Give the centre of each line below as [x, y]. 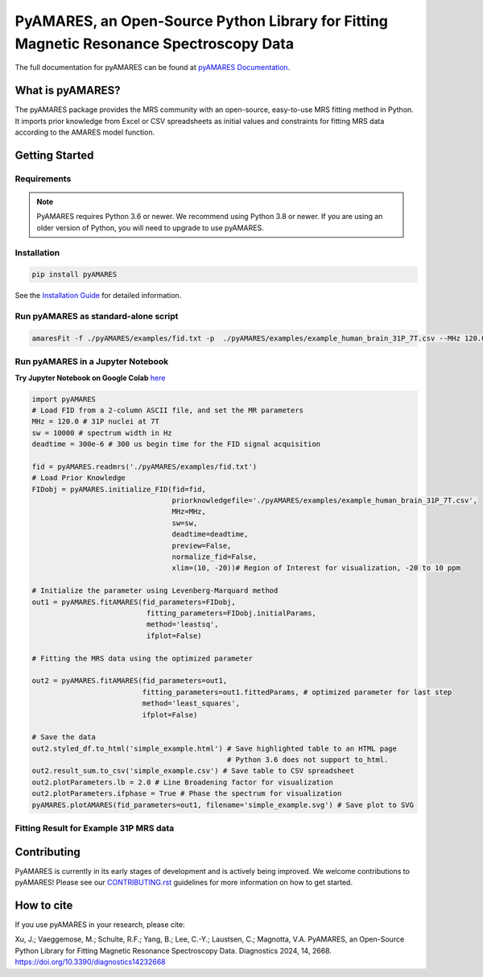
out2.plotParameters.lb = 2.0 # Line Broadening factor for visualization [183, 782]
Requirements [43, 179]
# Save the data [64, 737]
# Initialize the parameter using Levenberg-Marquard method [155, 591]
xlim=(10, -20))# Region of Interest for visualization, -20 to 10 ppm [316, 568]
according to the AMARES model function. [85, 132]
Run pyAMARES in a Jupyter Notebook [92, 362]
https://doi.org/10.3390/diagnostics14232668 [90, 962]
